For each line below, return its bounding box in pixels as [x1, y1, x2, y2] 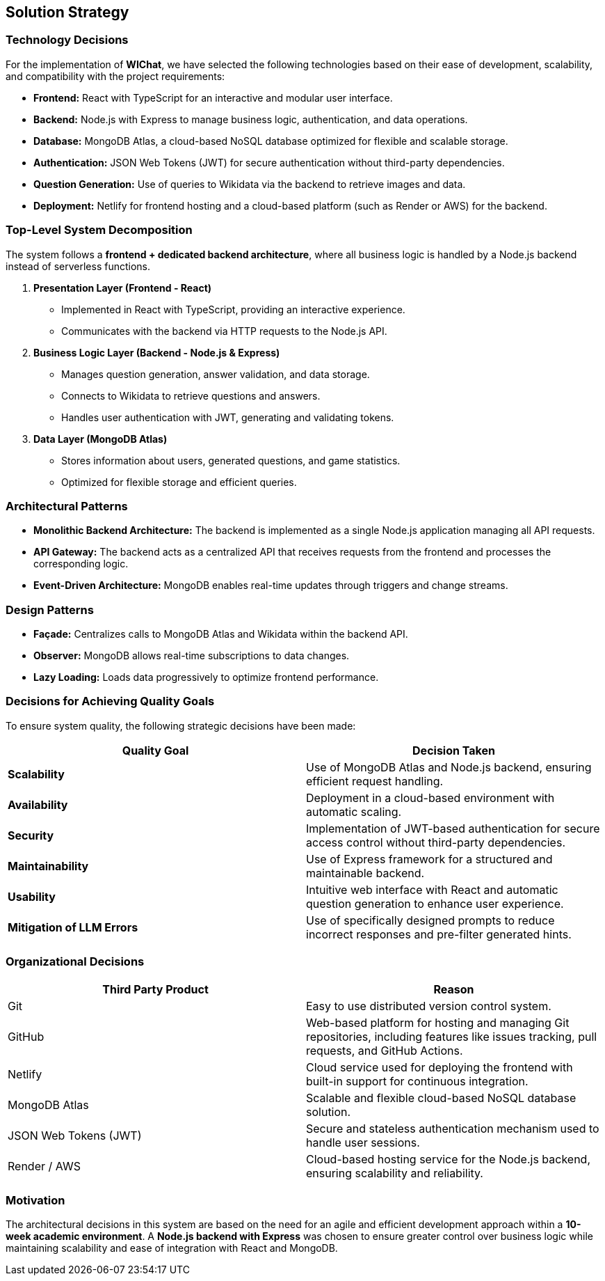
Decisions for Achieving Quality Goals [6, 694, 215, 709]
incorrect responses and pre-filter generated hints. [306, 927, 572, 941]
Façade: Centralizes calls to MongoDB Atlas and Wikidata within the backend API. [33, 628, 408, 640]
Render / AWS [8, 1158, 81, 1173]
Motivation [6, 1193, 65, 1207]
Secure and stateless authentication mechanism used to [306, 1121, 599, 1135]
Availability [8, 797, 68, 812]
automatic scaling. [306, 804, 402, 819]
